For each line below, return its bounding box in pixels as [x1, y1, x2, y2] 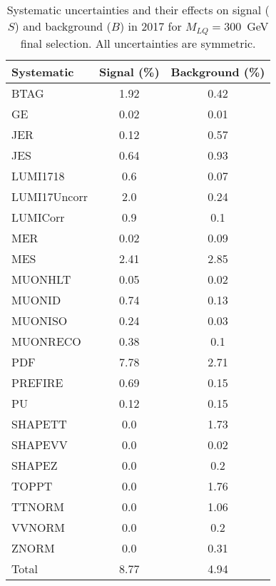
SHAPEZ [11, 456, 58, 473]
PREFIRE [11, 374, 63, 391]
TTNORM [11, 498, 65, 515]
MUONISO [11, 312, 68, 329]
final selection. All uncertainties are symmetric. [20, 34, 256, 51]
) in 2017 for [119, 18, 182, 34]
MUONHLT [11, 270, 71, 287]
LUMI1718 [11, 167, 65, 184]
